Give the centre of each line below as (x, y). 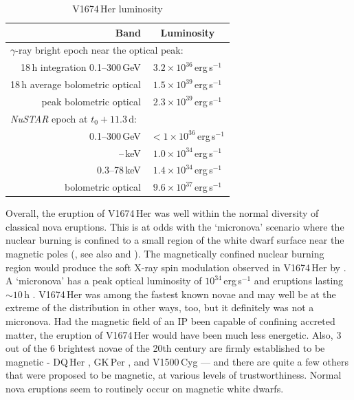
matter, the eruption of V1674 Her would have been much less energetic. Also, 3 (174, 334)
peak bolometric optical (91, 101)
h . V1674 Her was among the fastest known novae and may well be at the (180, 294)
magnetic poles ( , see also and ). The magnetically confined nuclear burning (165, 254)
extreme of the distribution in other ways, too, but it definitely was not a (160, 307)
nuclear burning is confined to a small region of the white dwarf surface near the (175, 240)
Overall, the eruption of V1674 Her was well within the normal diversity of (162, 213)
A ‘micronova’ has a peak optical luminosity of (104, 281)
